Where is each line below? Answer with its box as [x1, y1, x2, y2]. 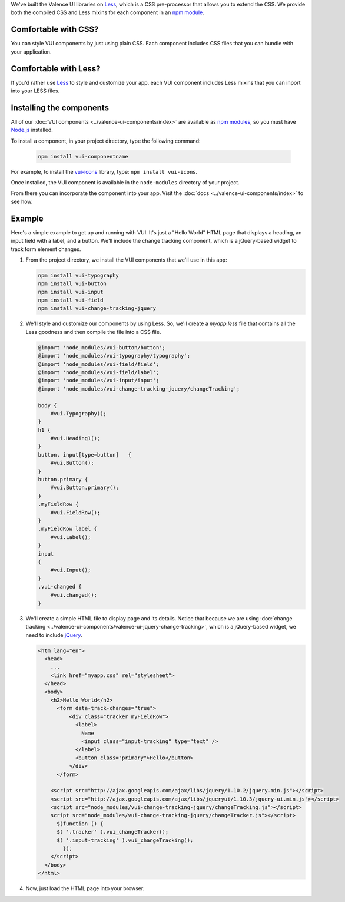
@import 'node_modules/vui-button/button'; [38, 344, 166, 351]
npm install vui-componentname [38, 153, 129, 160]
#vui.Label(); [50, 534, 91, 540]
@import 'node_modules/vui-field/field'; [38, 361, 160, 368]
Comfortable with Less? [11, 64, 101, 74]
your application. [11, 48, 52, 55]
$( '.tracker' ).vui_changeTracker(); [57, 828, 169, 835]
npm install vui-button [38, 280, 107, 287]
